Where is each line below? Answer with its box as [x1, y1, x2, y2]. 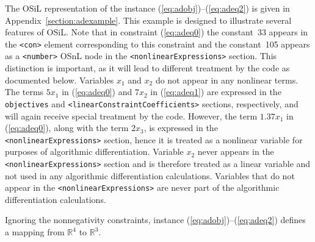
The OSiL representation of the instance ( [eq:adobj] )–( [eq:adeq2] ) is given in [5, 2, 290, 14]
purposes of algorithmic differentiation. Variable [5, 145, 184, 158]
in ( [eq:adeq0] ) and [62, 85, 132, 98]
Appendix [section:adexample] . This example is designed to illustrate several [5, 13, 292, 26]
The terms [5, 85, 44, 98]
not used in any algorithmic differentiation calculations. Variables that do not [5, 169, 295, 182]
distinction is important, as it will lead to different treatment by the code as [5, 62, 290, 74]
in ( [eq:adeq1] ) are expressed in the [150, 85, 281, 98]
